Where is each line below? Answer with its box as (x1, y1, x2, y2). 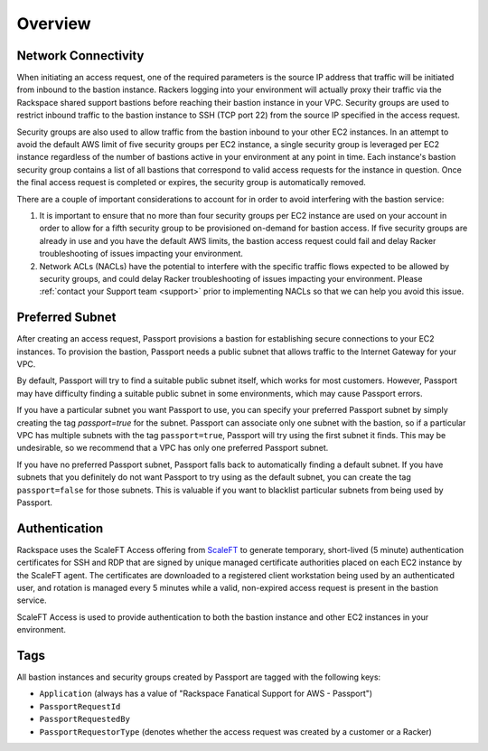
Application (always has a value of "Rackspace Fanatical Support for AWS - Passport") (39, 688, 373, 699)
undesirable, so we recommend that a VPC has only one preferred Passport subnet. (16, 443, 329, 454)
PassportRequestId (39, 701, 121, 711)
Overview (16, 14, 91, 33)
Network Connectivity (16, 48, 145, 63)
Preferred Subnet (16, 310, 117, 325)
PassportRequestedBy (39, 714, 131, 725)
